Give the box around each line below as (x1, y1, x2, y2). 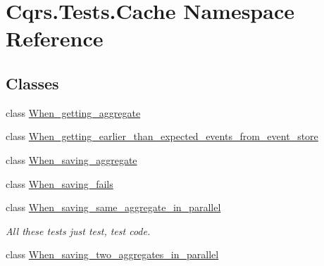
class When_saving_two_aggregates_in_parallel (6, 247, 219, 262)
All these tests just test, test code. (6, 223, 151, 238)
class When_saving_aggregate (6, 152, 137, 167)
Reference (6, 24, 104, 53)
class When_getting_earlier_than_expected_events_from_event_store (6, 129, 318, 144)
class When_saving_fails (6, 176, 113, 191)
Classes (6, 72, 59, 94)
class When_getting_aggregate (6, 105, 141, 120)
